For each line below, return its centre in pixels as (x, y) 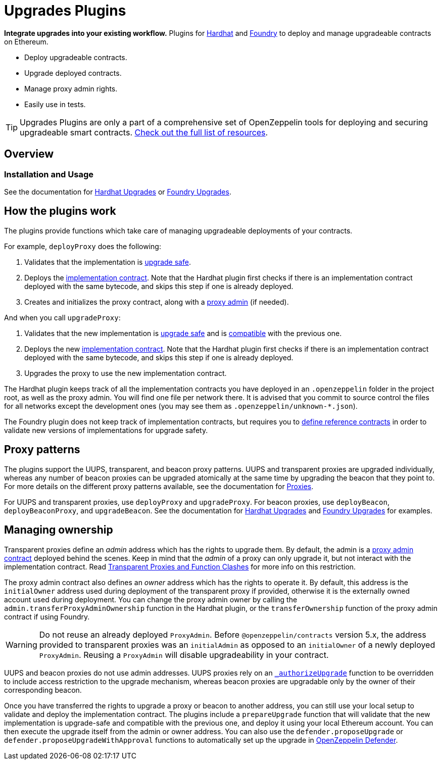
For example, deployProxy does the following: (83, 246)
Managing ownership (59, 530)
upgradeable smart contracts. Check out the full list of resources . (144, 132)
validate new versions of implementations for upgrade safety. (106, 430)
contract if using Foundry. (47, 616)
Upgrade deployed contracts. (73, 73)
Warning (21, 644)
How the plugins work (60, 211)
